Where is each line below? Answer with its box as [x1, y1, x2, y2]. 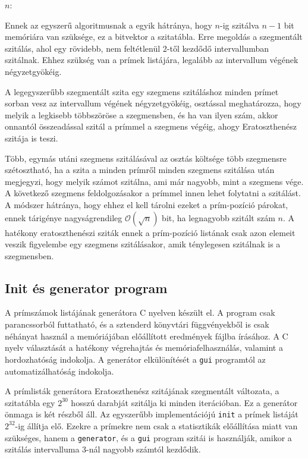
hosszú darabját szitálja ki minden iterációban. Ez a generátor [71, 396, 298, 408]
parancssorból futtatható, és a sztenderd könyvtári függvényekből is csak [5, 318, 269, 331]
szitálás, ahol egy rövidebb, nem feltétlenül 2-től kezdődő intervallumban [5, 42, 269, 54]
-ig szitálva [220, 18, 259, 31]
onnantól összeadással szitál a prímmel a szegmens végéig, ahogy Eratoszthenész [5, 120, 297, 133]
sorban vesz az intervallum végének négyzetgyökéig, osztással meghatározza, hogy [5, 97, 301, 109]
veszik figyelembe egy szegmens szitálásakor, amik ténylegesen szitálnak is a [5, 238, 281, 250]
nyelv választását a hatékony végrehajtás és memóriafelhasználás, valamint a [5, 341, 283, 354]
